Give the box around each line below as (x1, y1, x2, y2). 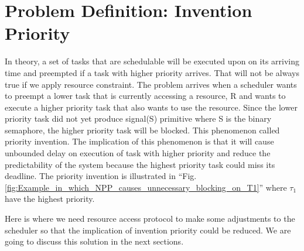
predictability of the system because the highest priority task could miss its (5, 158, 275, 170)
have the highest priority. (5, 192, 95, 205)
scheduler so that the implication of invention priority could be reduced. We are (5, 224, 291, 236)
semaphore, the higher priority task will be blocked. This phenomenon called (5, 123, 280, 136)
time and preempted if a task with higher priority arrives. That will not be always (5, 66, 299, 78)
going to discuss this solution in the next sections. (5, 235, 184, 247)
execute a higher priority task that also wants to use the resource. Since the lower (5, 101, 298, 113)
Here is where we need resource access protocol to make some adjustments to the (5, 212, 295, 225)
